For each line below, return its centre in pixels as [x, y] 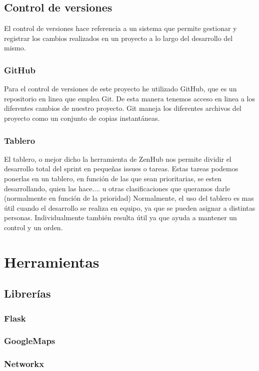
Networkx [24, 364]
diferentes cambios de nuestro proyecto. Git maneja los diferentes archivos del [123, 108]
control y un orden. [33, 227]
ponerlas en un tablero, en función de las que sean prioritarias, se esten [113, 178]
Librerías [27, 293]
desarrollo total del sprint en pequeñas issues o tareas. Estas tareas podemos [121, 169]
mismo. [15, 48]
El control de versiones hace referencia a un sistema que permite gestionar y [120, 28]
